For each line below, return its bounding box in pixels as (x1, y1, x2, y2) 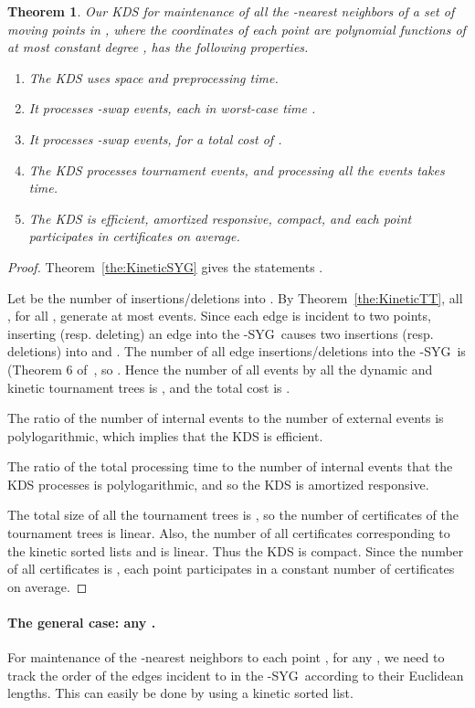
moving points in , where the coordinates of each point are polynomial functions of (7, 19, 466, 38)
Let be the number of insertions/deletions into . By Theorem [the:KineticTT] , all (7, 288, 463, 307)
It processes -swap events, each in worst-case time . (28, 99, 316, 118)
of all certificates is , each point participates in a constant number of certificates (7, 559, 455, 578)
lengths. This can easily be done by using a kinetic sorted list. (7, 683, 354, 703)
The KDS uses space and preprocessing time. (28, 68, 279, 87)
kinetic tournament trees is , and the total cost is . (7, 377, 290, 396)
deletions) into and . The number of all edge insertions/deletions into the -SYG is (7, 342, 466, 361)
